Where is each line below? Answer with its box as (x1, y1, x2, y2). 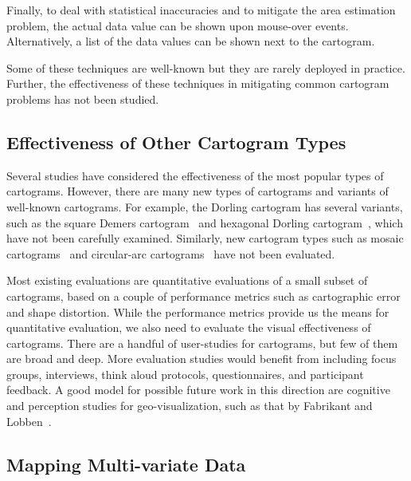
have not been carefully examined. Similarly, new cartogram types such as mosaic (6, 230, 404, 246)
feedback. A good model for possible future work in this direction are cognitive (6, 381, 390, 398)
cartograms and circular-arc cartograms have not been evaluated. (6, 245, 335, 262)
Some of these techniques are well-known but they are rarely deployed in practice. (6, 59, 405, 76)
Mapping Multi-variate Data (6, 451, 246, 476)
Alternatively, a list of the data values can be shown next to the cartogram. (6, 33, 375, 49)
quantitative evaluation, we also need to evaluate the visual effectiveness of (6, 319, 371, 336)
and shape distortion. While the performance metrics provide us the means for (6, 303, 389, 320)
